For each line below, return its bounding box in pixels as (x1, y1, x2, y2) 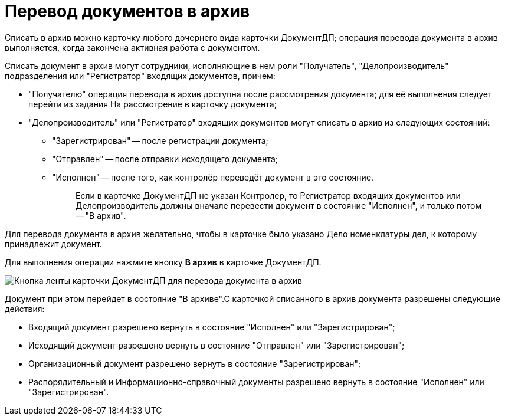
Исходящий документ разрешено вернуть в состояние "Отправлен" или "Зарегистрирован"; (28, 340, 405, 350)
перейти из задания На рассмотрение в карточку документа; (28, 99, 277, 109)
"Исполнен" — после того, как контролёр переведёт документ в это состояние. (52, 172, 374, 182)
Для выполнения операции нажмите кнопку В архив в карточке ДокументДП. (5, 257, 322, 267)
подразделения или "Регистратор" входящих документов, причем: (5, 70, 276, 81)
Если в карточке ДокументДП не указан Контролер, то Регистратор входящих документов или (76, 190, 461, 201)
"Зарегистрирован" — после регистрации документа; (52, 135, 268, 146)
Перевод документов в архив (5, 1, 250, 21)
